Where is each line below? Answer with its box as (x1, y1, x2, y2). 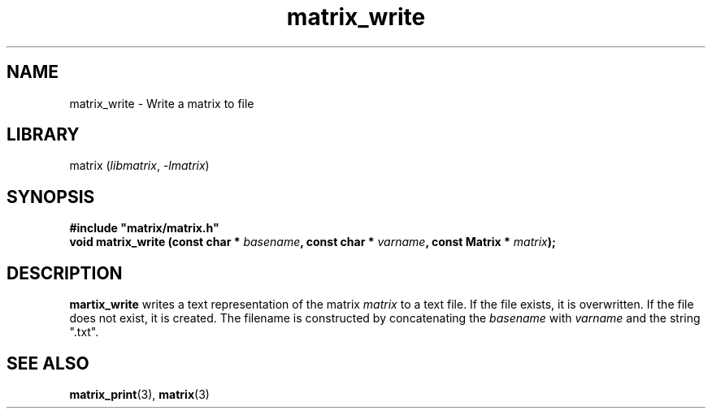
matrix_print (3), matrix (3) (69, 387, 210, 401)
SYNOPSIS (7, 186, 95, 207)
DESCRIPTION (7, 262, 123, 283)
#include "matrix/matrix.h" (69, 221, 219, 236)
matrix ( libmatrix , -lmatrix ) (69, 158, 210, 173)
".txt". (69, 325, 99, 339)
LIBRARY (7, 124, 80, 145)
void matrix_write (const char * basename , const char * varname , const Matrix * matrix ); (69, 235, 556, 249)
